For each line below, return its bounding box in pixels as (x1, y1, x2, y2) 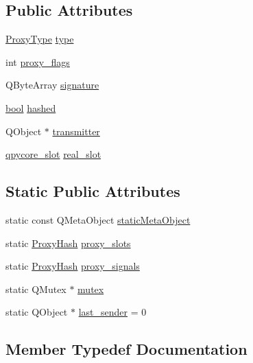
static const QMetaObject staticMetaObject (5, 212, 191, 226)
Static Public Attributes (5, 180, 180, 202)
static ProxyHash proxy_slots (5, 235, 131, 250)
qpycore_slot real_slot (5, 147, 101, 161)
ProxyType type (5, 32, 74, 46)
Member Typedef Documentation (5, 338, 248, 360)
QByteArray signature (5, 78, 99, 92)
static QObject (5, 305, 68, 319)
